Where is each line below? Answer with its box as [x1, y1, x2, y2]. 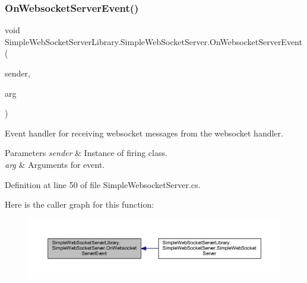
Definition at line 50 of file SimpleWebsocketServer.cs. [5, 178, 201, 190]
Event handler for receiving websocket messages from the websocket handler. [5, 126, 283, 139]
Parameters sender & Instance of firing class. [5, 147, 167, 159]
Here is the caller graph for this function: [5, 198, 154, 211]
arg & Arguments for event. [5, 158, 105, 170]
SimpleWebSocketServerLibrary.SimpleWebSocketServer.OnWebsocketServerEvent [5, 35, 302, 47]
